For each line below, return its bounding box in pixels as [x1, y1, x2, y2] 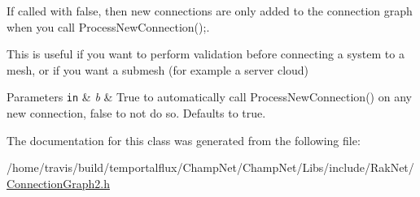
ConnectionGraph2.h [7, 174, 110, 191]
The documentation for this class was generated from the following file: [7, 131, 361, 148]
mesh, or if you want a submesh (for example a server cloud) [7, 61, 309, 78]
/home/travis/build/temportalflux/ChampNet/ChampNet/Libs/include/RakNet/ [7, 159, 414, 176]
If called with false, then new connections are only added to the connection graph [7, 2, 413, 19]
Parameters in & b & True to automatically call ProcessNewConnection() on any [7, 88, 412, 105]
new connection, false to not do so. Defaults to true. [7, 105, 266, 122]
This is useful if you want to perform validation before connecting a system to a [7, 45, 405, 62]
